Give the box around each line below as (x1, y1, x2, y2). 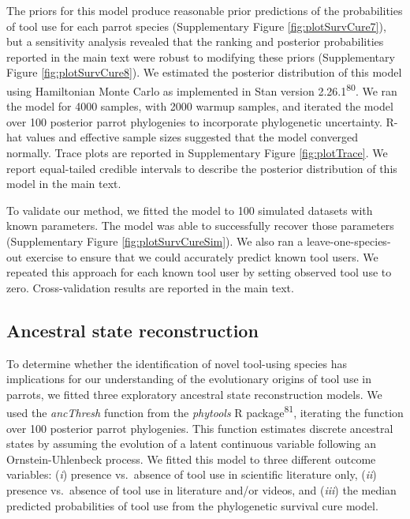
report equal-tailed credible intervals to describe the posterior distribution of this (6, 160, 397, 176)
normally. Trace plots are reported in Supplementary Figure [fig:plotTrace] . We (6, 145, 388, 160)
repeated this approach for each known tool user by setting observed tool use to (6, 264, 392, 280)
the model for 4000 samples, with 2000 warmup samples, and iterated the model (6, 98, 393, 115)
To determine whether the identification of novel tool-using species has (6, 355, 348, 371)
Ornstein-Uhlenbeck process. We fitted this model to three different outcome (6, 450, 376, 467)
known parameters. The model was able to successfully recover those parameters (6, 217, 394, 234)
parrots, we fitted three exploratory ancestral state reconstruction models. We (6, 385, 382, 402)
